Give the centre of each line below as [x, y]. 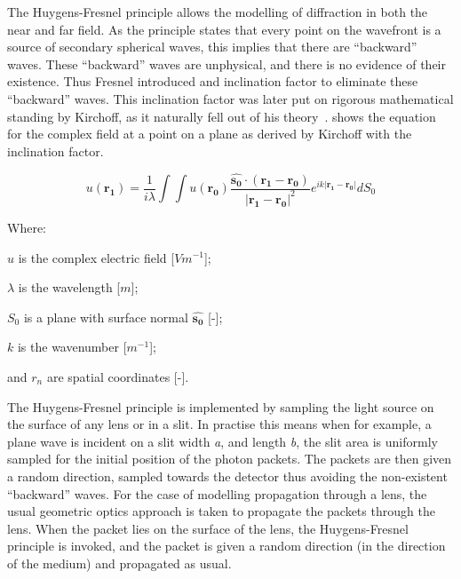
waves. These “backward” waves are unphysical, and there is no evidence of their [227, 63]
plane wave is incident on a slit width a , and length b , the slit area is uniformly [223, 441]
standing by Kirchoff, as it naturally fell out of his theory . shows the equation [222, 116]
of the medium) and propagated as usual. [119, 563]
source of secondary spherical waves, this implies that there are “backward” [212, 47]
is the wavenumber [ [72, 347]
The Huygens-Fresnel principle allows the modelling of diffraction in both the [218, 12]
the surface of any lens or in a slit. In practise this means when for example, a [219, 424]
